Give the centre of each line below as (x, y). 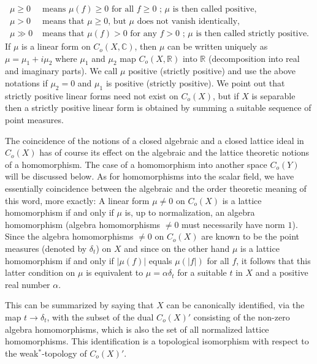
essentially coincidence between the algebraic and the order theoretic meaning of (156, 188)
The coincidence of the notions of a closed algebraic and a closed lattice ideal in (155, 140)
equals (160, 260)
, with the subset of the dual (100, 317)
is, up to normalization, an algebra (190, 212)
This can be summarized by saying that (79, 305)
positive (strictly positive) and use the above (212, 71)
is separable (273, 95)
